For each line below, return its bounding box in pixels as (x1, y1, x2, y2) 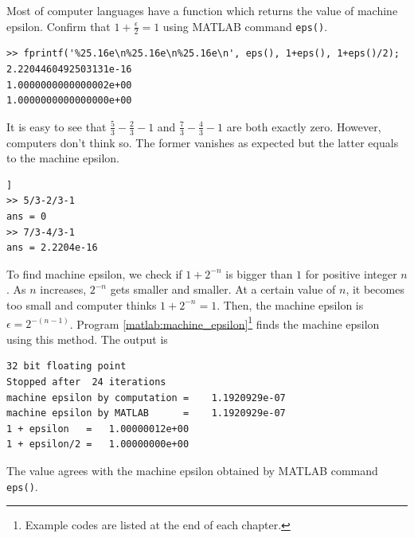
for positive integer (305, 265, 397, 282)
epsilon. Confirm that (6, 18, 111, 34)
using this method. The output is (6, 330, 168, 347)
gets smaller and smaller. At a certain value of (110, 281, 336, 298)
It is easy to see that (6, 118, 107, 134)
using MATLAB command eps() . (162, 18, 328, 34)
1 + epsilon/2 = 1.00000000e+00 (6, 439, 189, 450)
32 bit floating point (6, 361, 127, 372)
